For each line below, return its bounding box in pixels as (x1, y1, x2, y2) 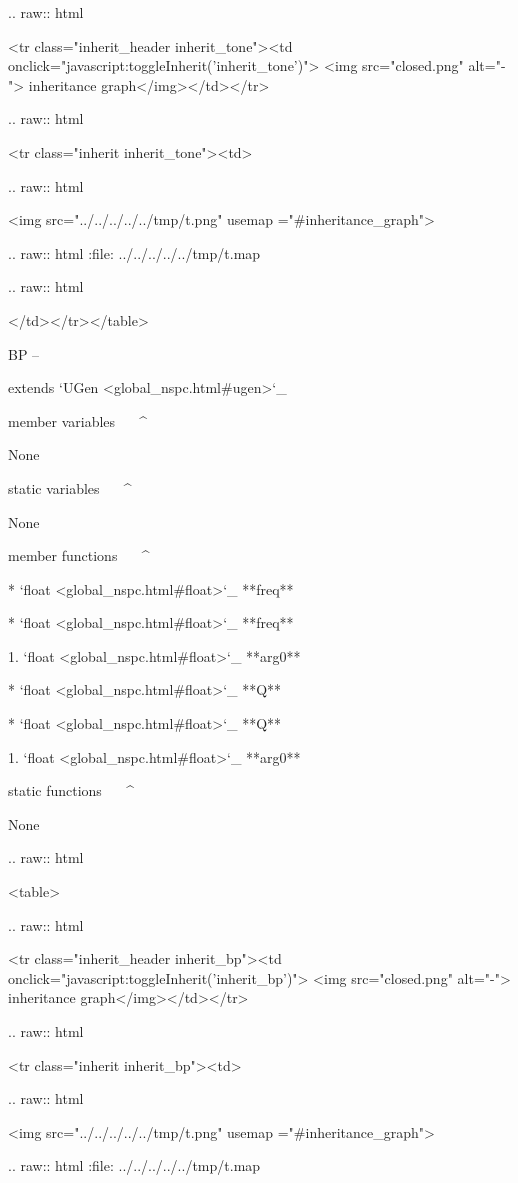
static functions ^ (8, 780, 134, 801)
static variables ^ (8, 477, 132, 498)
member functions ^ (8, 545, 150, 566)
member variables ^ (8, 410, 148, 431)
